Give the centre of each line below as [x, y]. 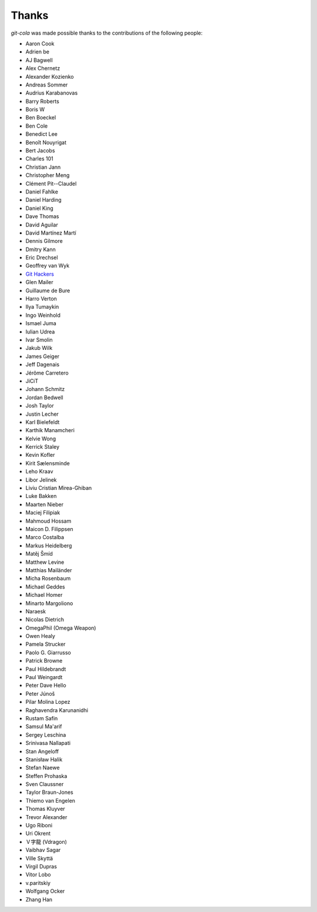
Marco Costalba [45, 537]
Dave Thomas [42, 216]
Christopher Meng [48, 175]
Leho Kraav [39, 472]
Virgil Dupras [41, 866]
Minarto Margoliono [49, 603]
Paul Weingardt [44, 677]
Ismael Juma [41, 323]
